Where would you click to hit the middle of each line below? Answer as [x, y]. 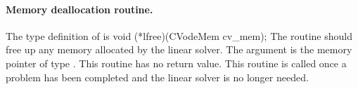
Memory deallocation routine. [79, 9]
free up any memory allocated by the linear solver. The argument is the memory [179, 49]
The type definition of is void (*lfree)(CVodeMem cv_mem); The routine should [179, 35]
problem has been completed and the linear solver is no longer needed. [157, 77]
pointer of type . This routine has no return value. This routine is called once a [176, 63]
